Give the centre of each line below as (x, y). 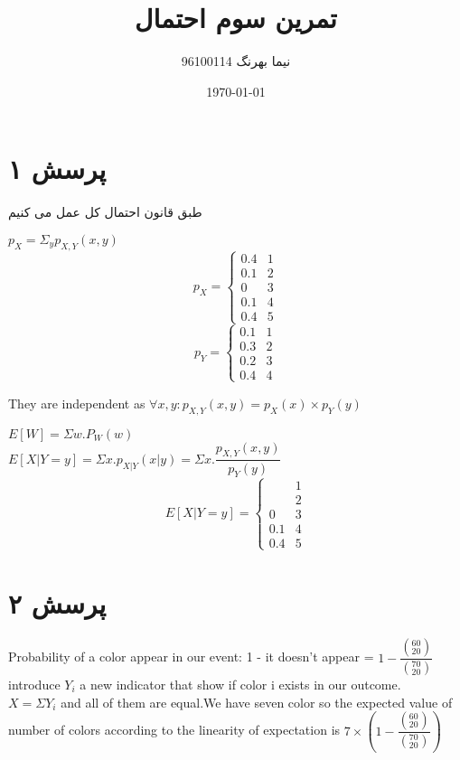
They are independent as (77, 403)
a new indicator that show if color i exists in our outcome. (240, 684)
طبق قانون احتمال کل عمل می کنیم (105, 212)
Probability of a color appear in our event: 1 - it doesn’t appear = (191, 657)
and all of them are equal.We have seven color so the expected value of (257, 702)
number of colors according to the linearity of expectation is (174, 730)
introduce (34, 684)
